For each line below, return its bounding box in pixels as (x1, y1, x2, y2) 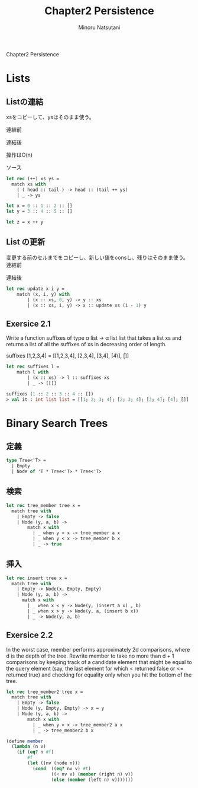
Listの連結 (6, 97, 44, 107)
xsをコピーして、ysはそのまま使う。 (6, 113, 95, 120)
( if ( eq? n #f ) (17, 749, 54, 755)
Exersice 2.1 (6, 318, 51, 328)
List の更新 (6, 237, 46, 247)
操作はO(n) (6, 151, 33, 158)
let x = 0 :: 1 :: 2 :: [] (6, 203, 73, 209)
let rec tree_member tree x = (6, 502, 81, 508)
